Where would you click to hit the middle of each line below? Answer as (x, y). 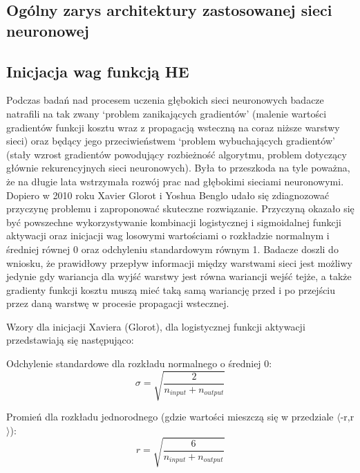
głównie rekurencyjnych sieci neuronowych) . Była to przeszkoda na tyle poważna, (178, 168)
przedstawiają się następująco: (70, 340)
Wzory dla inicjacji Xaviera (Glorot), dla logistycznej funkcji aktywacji (156, 326)
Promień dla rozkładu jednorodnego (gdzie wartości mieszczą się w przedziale (170, 417)
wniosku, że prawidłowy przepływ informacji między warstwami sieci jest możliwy (179, 262)
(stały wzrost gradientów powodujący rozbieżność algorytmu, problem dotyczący (177, 154)
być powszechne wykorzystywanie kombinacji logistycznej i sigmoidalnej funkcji (174, 222)
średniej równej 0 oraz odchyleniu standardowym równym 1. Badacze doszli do (172, 249)
